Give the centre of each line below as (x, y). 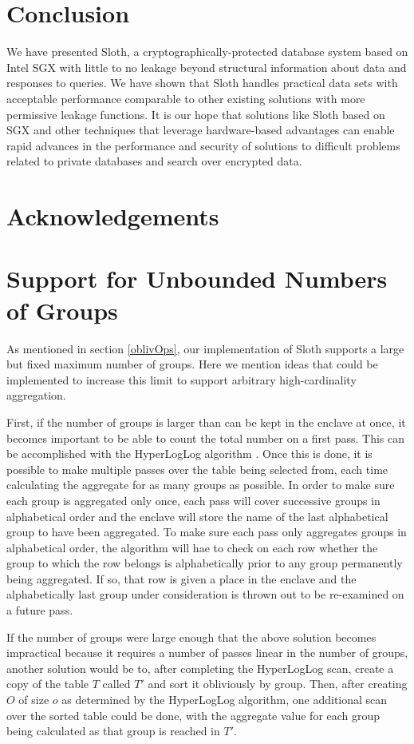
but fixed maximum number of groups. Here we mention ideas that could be (192, 364)
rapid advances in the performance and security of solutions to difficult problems (203, 145)
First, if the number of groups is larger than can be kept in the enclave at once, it (206, 422)
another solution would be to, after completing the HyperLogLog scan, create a (200, 668)
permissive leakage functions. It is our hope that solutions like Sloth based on (196, 114)
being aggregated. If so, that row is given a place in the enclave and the (181, 578)
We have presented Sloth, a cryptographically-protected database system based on (207, 52)
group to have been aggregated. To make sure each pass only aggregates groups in (207, 532)
